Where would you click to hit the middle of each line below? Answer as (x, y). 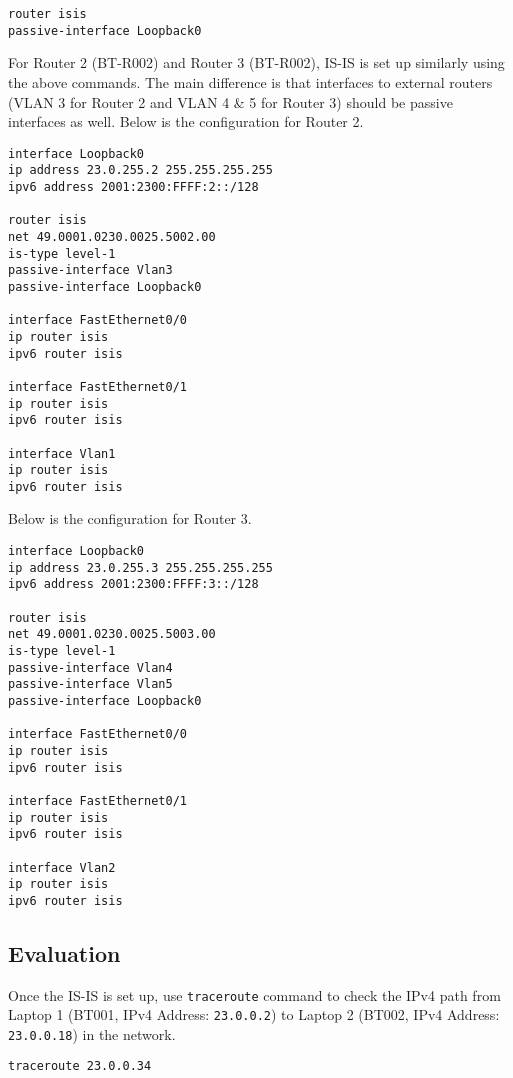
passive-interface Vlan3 (90, 270)
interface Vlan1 (62, 453)
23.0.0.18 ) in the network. (92, 1034)
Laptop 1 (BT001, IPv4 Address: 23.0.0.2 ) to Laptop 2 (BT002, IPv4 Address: (254, 1014)
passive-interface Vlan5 (90, 684)
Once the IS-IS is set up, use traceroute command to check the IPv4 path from (254, 994)
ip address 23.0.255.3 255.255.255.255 (140, 567)
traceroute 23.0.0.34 (80, 1065)
